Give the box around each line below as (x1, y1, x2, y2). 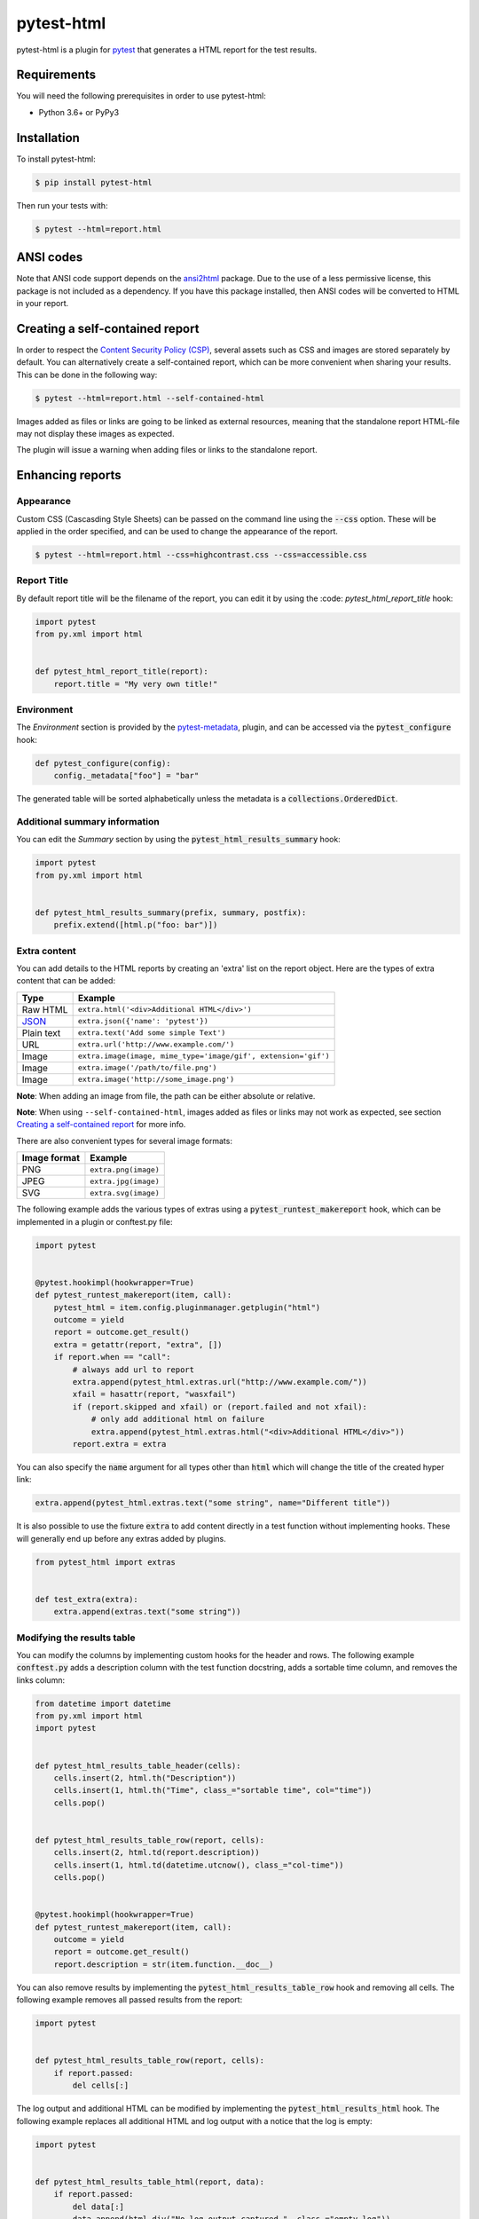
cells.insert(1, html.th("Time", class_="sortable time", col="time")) (53, 1785, 373, 1796)
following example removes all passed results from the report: (16, 1994, 243, 2005)
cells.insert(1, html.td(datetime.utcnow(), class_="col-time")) (53, 1860, 344, 1870)
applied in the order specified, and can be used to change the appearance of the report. (16, 525, 339, 536)
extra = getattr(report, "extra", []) (53, 1339, 223, 1349)
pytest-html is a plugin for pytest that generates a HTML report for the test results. (16, 44, 318, 55)
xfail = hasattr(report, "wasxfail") (72, 1389, 237, 1400)
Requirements (16, 67, 97, 83)
